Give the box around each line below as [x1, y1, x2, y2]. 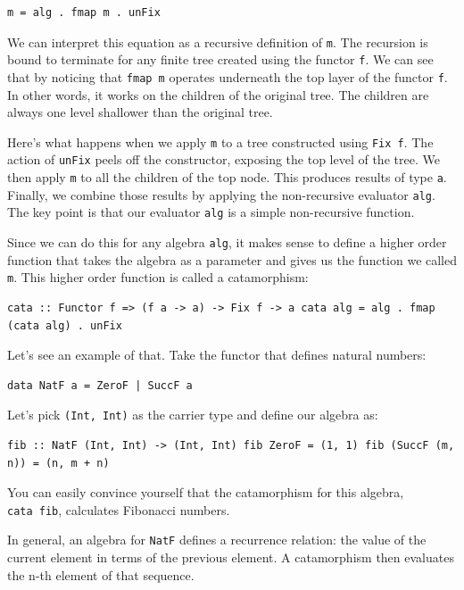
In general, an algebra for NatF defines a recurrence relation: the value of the [7, 530, 427, 549]
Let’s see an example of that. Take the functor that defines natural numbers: [7, 345, 427, 364]
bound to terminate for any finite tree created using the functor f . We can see [7, 50, 434, 69]
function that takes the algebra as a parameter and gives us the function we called [7, 250, 458, 269]
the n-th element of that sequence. [7, 565, 195, 584]
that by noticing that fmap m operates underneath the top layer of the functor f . [7, 67, 448, 86]
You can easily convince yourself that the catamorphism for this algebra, [7, 483, 404, 502]
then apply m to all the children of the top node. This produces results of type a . [7, 168, 447, 187]
